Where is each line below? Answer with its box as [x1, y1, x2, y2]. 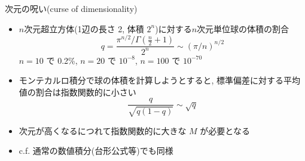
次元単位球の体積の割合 [197, 22, 289, 35]
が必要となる [200, 124, 250, 137]
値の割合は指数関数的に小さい [19, 85, 136, 98]
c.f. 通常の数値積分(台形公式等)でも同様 [19, 144, 173, 157]
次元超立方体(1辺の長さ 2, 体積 [24, 22, 144, 35]
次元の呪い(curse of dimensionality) [5, 2, 138, 14]
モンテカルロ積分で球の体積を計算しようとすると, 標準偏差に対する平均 [19, 74, 300, 86]
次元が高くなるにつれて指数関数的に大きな [19, 124, 187, 137]
